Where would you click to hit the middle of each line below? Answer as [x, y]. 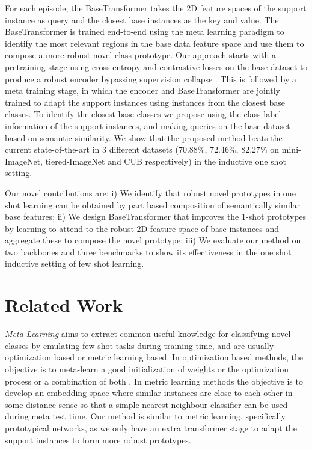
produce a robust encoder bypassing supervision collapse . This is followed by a [151, 78]
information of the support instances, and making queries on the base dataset [148, 125]
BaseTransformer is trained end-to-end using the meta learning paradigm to [145, 32]
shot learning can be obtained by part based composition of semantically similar [152, 205]
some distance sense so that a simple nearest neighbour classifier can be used [146, 404]
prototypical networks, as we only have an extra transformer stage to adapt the [151, 427]
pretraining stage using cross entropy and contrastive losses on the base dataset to [156, 66]
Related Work [64, 305]
